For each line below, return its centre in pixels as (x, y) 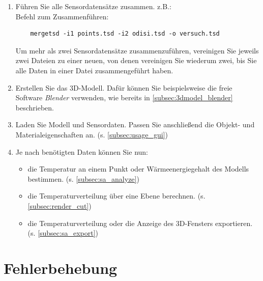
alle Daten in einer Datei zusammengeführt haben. (94, 70)
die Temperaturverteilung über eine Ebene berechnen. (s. (116, 196)
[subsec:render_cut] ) (60, 205)
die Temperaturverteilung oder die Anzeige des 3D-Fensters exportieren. (140, 223)
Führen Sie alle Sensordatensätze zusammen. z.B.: (93, 6)
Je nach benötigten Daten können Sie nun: (82, 151)
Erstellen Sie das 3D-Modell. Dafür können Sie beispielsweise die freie (124, 87)
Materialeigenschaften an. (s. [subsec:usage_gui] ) (92, 134)
